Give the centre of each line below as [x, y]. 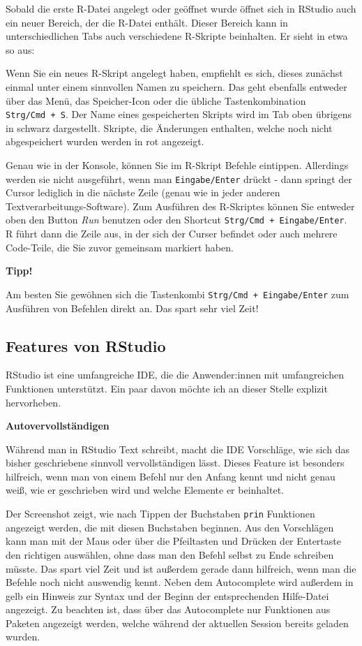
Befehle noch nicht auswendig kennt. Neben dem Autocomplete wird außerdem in [180, 582]
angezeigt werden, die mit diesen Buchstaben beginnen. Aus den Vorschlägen [170, 527]
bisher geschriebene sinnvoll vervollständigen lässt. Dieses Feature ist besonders [175, 463]
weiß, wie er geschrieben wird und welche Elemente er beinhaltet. [145, 490]
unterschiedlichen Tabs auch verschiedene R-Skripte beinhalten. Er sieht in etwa [177, 36]
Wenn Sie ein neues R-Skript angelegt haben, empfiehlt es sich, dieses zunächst [174, 73]
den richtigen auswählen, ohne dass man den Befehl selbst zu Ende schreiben [170, 554]
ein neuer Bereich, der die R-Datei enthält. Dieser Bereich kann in [147, 22]
